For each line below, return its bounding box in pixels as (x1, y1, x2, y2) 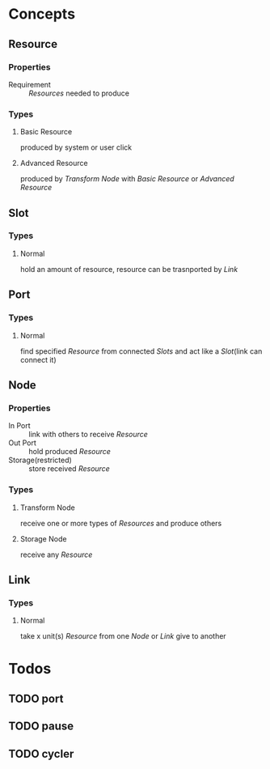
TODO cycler (8, 746, 74, 761)
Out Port (8, 438, 36, 448)
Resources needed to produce (28, 88, 130, 98)
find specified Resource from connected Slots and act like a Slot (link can (19, 346, 263, 356)
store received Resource (28, 464, 111, 474)
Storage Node (19, 533, 67, 543)
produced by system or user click (19, 142, 132, 152)
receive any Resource (19, 550, 93, 559)
